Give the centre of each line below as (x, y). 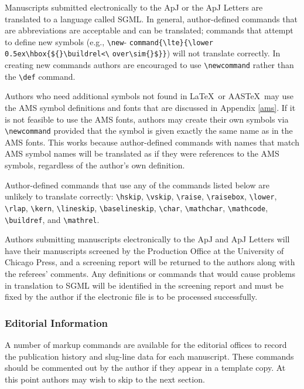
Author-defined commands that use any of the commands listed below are (137, 185)
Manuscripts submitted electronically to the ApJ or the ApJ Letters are (134, 7)
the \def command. (40, 76)
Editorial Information (57, 322)
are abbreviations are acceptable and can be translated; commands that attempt (149, 30)
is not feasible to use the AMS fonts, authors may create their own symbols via (147, 119)
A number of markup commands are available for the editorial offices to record (146, 344)
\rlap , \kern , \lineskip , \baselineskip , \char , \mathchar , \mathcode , (136, 207)
